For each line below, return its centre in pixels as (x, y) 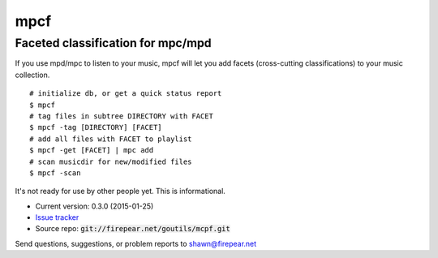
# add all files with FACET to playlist (111, 139)
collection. (32, 75)
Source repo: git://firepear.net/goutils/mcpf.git (133, 229)
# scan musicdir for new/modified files (111, 161)
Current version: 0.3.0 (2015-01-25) (94, 206)
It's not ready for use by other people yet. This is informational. (120, 191)
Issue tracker (57, 217)
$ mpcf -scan (55, 173)
